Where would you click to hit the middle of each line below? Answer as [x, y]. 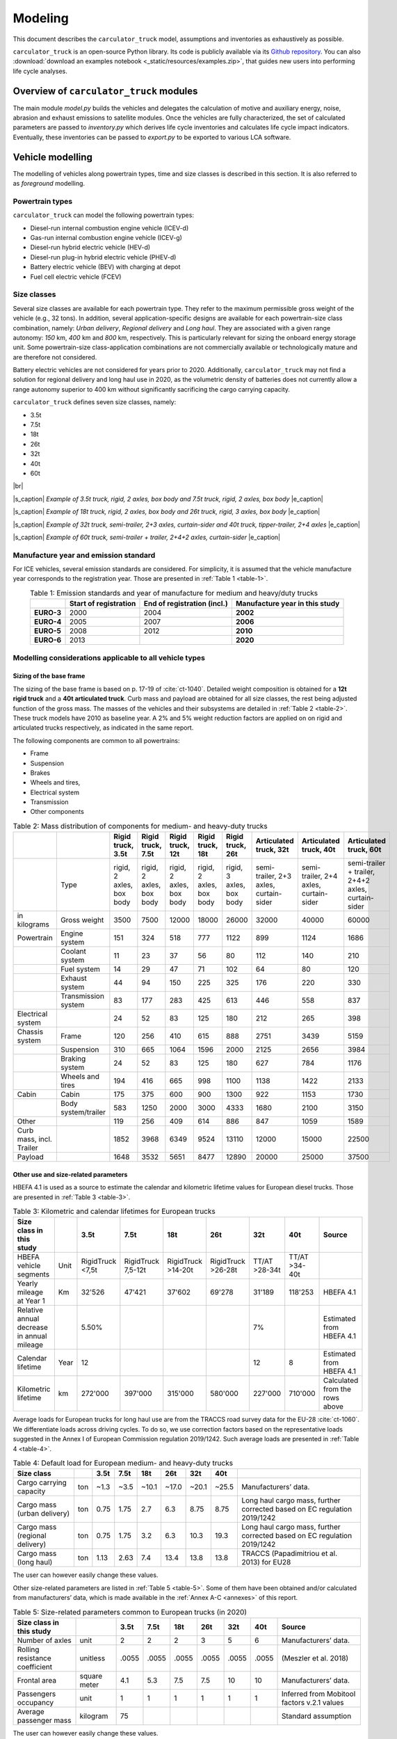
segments [33, 1274]
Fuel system [80, 969]
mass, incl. [34, 1139]
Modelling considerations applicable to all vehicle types [109, 657]
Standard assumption [316, 1716]
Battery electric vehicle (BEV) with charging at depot [105, 267]
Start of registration [103, 604]
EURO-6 [48, 640]
